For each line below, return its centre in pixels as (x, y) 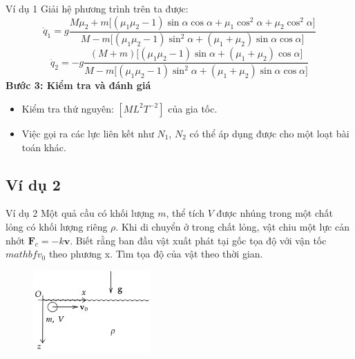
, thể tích (185, 213)
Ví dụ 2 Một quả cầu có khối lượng (80, 213)
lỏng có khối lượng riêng (57, 226)
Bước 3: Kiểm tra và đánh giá (78, 85)
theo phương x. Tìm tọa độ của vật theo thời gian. (156, 254)
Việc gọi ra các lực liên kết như (88, 133)
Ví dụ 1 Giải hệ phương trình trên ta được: (97, 8)
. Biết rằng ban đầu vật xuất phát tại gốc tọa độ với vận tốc (198, 240)
